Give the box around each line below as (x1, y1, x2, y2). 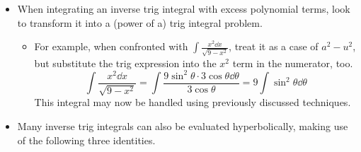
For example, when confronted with (34, 39, 188, 54)
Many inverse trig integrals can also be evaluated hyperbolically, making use (17, 119, 348, 134)
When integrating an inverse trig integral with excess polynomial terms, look (17, 1, 350, 16)
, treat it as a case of (229, 39, 319, 54)
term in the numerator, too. (232, 55, 353, 70)
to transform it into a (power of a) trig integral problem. (17, 15, 263, 30)
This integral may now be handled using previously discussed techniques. (34, 95, 351, 110)
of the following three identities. (17, 132, 156, 147)
